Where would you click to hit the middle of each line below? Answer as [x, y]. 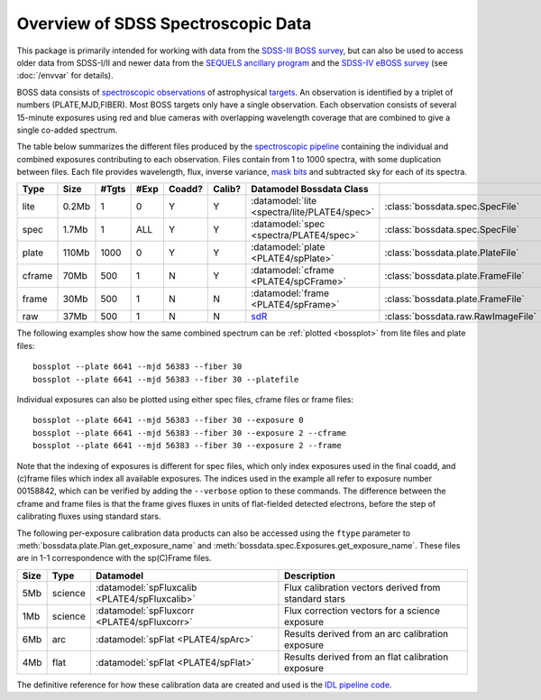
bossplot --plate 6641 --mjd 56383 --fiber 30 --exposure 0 [168, 420]
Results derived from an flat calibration [367, 657]
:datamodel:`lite [284, 201]
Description [310, 576]
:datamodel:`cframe [293, 271]
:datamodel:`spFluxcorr [145, 611]
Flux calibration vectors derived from [362, 587]
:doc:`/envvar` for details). [65, 76]
